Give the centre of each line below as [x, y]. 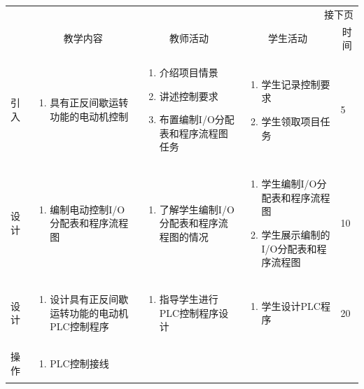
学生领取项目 [291, 121]
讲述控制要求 [189, 96]
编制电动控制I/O [87, 209]
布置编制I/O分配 [197, 119]
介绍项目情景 [189, 72]
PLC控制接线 [79, 363]
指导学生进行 [189, 299]
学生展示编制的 [296, 235]
